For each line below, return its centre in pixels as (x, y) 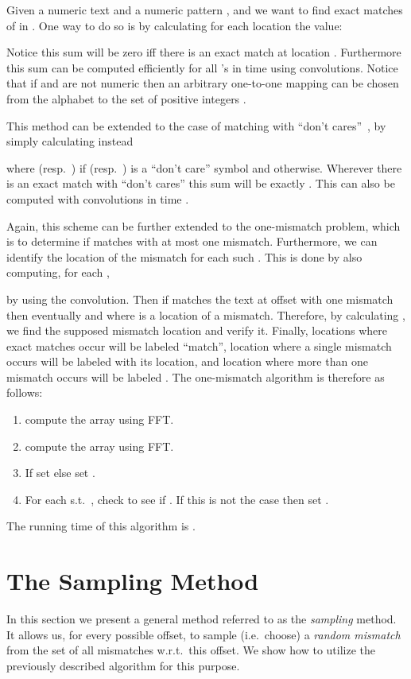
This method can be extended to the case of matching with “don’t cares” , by (196, 125)
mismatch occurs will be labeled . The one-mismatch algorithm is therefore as (196, 376)
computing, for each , (58, 272)
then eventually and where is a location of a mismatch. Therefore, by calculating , (206, 314)
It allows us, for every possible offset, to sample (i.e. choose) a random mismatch (204, 634)
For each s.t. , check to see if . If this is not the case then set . (177, 499)
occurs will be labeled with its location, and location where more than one (187, 361)
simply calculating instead (70, 141)
